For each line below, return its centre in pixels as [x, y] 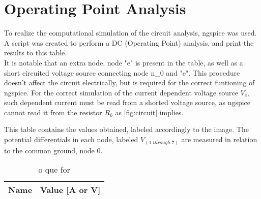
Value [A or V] [70, 190]
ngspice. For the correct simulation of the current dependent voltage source [121, 92]
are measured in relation [219, 139]
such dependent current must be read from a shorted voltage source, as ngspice [127, 102]
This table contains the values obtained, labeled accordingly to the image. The [126, 129]
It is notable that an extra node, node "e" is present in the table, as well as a [124, 62]
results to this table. [36, 53]
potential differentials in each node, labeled [71, 139]
